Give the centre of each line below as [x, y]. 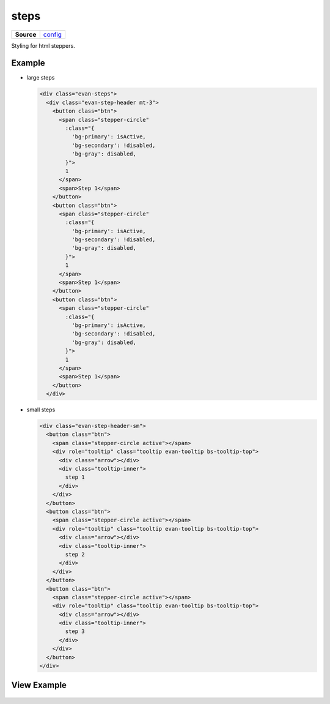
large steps [41, 78]
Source [26, 34]
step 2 [75, 554]
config [53, 34]
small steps [41, 410]
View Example [39, 685]
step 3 [75, 631]
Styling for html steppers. [43, 45]
